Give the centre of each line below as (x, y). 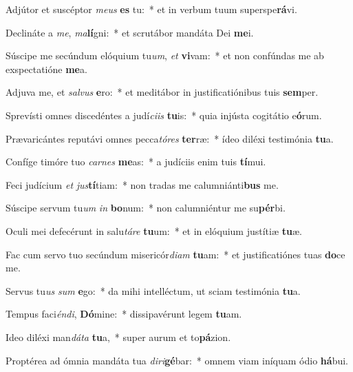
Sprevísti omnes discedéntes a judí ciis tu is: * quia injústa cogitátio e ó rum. (164, 115)
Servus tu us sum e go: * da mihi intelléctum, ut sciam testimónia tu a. (153, 290)
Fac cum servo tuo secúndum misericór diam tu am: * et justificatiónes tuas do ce (175, 254)
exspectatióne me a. (46, 69)
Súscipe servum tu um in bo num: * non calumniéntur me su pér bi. (146, 208)
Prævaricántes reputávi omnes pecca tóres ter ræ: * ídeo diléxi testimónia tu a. (170, 138)
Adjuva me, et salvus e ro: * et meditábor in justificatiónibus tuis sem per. (162, 92)
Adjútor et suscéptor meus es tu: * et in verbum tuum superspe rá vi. (151, 9)
